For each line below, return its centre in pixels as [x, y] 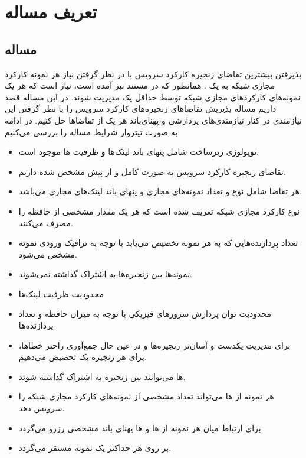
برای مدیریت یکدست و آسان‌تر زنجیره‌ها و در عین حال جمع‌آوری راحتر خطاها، [154, 345]
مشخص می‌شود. [48, 254]
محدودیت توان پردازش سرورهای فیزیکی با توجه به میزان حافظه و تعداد [145, 314]
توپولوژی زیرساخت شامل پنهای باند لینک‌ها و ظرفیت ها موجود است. [139, 152]
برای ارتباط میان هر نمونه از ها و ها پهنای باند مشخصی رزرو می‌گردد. [141, 428]
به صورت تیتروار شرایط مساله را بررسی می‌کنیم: [93, 131]
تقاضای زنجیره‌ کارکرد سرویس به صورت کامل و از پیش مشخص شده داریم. [152, 171]
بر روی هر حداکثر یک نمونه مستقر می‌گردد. [95, 448]
